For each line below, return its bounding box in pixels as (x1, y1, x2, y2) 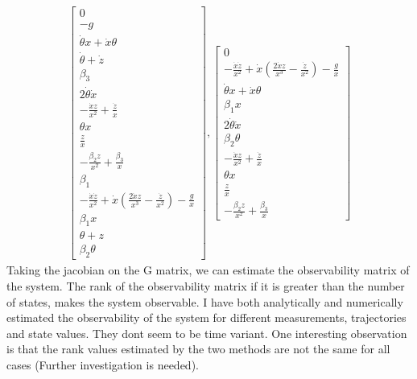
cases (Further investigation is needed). (6, 356, 199, 373)
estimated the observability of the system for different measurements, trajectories (6, 309, 407, 326)
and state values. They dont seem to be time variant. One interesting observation (6, 324, 407, 341)
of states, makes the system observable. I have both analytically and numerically (6, 293, 403, 310)
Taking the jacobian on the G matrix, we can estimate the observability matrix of (6, 262, 410, 278)
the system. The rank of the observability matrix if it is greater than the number (6, 277, 405, 294)
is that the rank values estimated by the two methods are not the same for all (6, 340, 390, 357)
